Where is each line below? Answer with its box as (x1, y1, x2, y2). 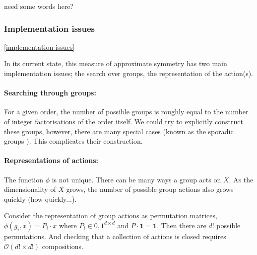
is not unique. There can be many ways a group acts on (52, 174, 221, 184)
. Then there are (157, 220, 206, 230)
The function (4, 174, 43, 184)
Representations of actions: (4, 155, 99, 166)
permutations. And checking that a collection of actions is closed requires (4, 231, 226, 241)
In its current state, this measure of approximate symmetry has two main (4, 58, 227, 69)
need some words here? (4, 1, 74, 11)
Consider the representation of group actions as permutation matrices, (4, 210, 217, 221)
